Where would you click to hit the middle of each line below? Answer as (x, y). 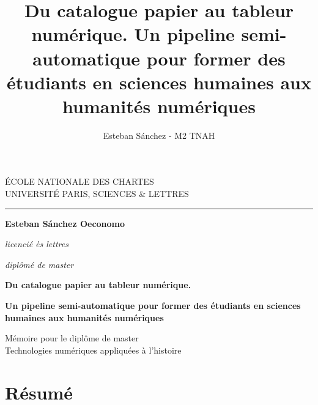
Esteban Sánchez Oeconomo (65, 223)
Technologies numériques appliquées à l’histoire (93, 350)
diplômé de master (39, 264)
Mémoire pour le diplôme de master (72, 338)
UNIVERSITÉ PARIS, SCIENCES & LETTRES (97, 194)
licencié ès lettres (37, 244)
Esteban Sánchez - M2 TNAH (159, 135)
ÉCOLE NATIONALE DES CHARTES (79, 181)
